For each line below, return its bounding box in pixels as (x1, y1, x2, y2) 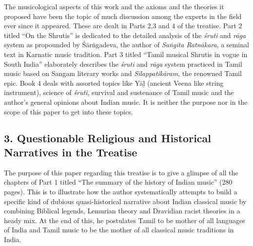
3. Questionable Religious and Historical (4, 130, 211, 145)
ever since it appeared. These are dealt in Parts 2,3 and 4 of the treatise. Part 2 (4, 20, 242, 31)
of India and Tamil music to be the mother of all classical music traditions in (4, 225, 234, 235)
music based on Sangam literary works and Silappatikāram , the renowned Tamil (4, 68, 242, 78)
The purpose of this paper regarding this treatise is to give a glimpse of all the (4, 167, 238, 177)
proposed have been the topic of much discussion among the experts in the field (4, 11, 242, 21)
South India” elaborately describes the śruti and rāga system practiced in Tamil (4, 58, 242, 69)
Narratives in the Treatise (4, 144, 137, 159)
